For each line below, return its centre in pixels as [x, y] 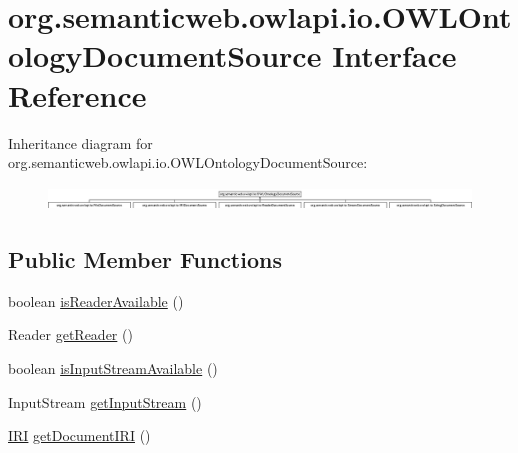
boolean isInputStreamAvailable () [113, 367]
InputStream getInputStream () [105, 401]
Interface [394, 55]
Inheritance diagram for [80, 142]
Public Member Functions [145, 258]
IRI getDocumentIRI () [79, 435]
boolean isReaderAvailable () [96, 300]
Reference [77, 94]
